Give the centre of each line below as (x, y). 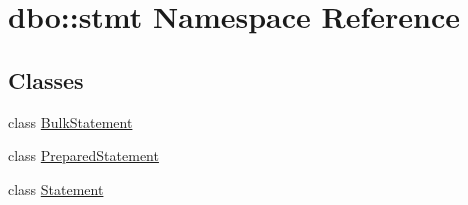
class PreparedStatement (83, 155)
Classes (46, 79)
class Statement (56, 188)
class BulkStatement (70, 121)
